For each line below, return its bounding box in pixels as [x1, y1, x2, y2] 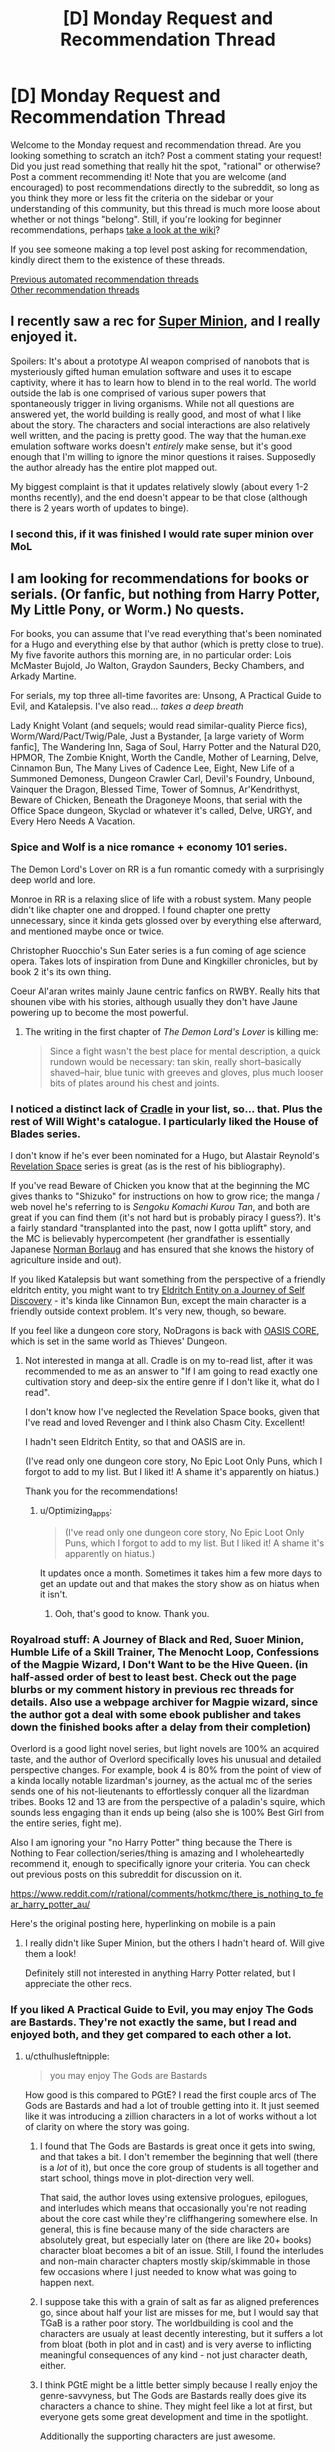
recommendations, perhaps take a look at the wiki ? [10, 223, 221, 236]
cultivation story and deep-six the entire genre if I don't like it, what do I [24, 1376, 320, 1388]
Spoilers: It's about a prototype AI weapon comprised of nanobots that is [10, 355, 310, 367]
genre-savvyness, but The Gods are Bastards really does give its [39, 2390, 307, 2402]
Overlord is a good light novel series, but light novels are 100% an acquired [10, 1743, 320, 1755]
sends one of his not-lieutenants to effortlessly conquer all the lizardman [10, 1785, 310, 1797]
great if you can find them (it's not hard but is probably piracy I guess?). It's [10, 1212, 322, 1224]
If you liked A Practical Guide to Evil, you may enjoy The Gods [10, 2003, 314, 2017]
